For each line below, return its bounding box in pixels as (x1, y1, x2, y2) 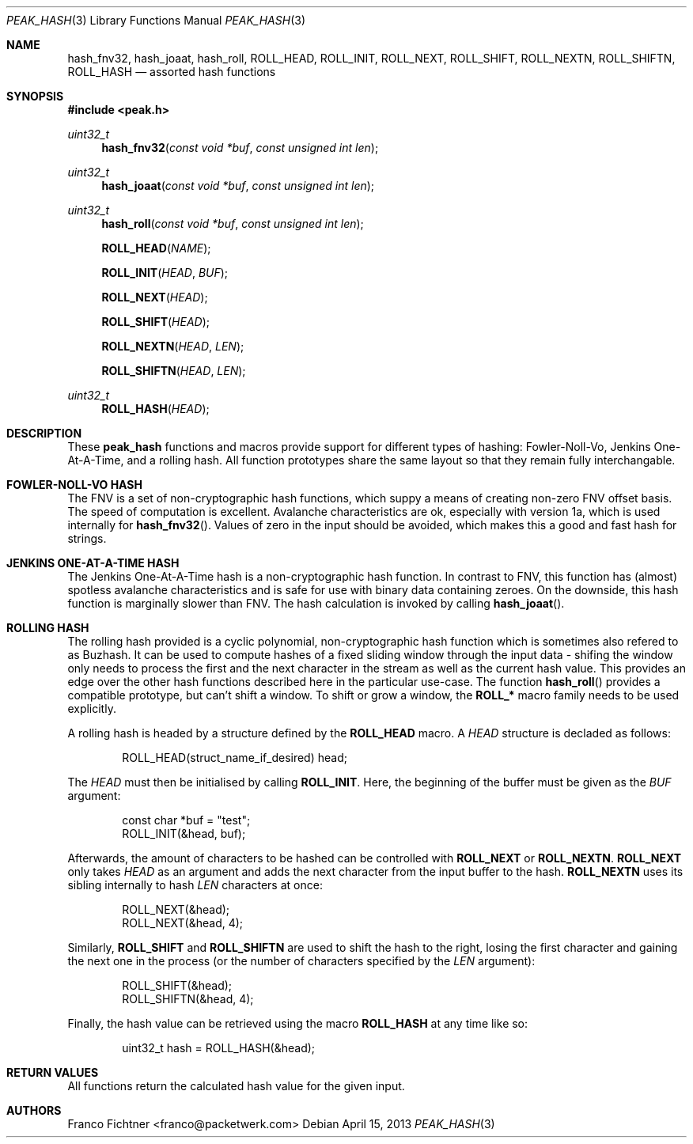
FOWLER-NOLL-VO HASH (6, 478, 142, 491)
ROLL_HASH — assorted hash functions (67, 65, 276, 78)
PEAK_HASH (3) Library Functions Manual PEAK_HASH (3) (6, 13, 305, 27)
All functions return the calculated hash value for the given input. (67, 1079, 405, 1093)
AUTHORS (6, 1104, 62, 1117)
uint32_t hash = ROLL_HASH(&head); (122, 1041, 316, 1055)
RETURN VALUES (6, 1066, 99, 1079)
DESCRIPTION (6, 426, 82, 440)
